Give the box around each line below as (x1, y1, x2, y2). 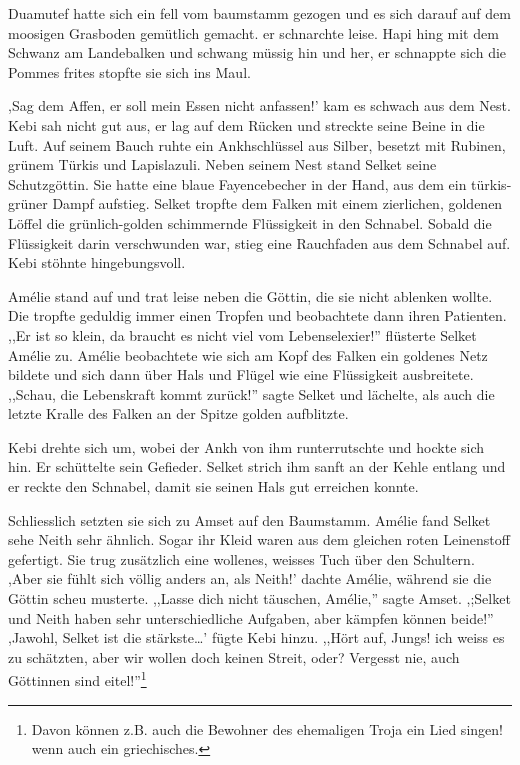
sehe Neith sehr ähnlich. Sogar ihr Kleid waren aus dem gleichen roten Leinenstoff (8, 529, 510, 550)
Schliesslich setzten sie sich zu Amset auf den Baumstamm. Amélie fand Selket (8, 509, 491, 530)
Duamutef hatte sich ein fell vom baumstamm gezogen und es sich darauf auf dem (8, 3, 511, 23)
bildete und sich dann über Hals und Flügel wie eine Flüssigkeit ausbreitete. (8, 364, 474, 385)
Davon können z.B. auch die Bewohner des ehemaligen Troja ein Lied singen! (31, 718, 503, 739)
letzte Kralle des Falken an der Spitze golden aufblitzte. (8, 403, 349, 424)
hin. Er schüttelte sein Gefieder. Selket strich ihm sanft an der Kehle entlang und (8, 456, 506, 477)
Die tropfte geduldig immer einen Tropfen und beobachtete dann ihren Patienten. (8, 305, 507, 326)
